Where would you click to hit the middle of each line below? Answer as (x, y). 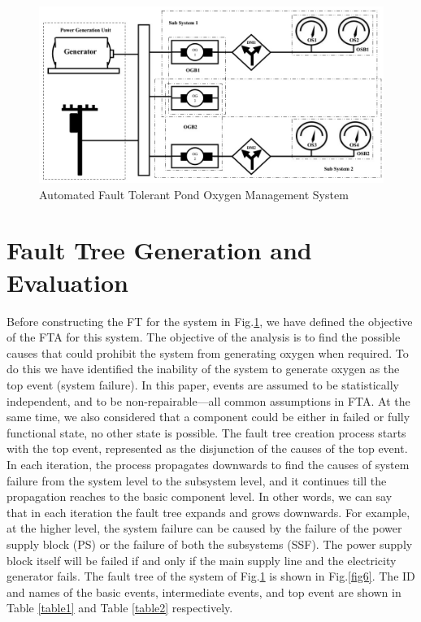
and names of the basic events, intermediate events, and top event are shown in (204, 592)
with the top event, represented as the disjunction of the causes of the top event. (207, 448)
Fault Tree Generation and (159, 250)
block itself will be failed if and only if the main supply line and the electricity (202, 560)
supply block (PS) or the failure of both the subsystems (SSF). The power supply (210, 544)
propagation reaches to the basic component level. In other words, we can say (200, 496)
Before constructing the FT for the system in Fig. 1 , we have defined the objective (210, 321)
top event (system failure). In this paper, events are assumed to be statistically (203, 384)
